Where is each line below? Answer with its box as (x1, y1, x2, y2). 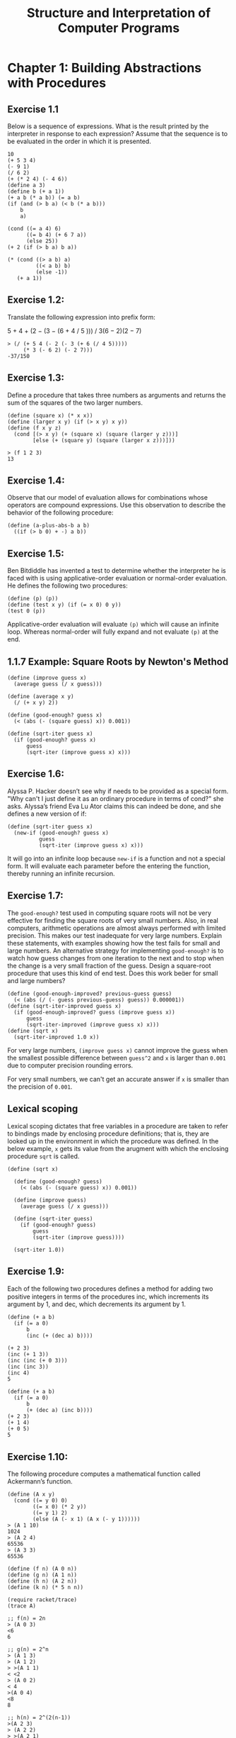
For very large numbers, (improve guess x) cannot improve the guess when (7, 1045, 228, 1054)
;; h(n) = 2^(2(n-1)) (7, 1714, 71, 1722)
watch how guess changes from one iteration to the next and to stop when (7, 953, 224, 962)
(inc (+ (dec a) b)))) (25, 1333, 93, 1340)
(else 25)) (25, 237, 59, 245)
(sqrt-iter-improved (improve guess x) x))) (25, 1021, 160, 1028)
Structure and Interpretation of (26, 5, 211, 21)
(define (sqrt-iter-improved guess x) (7, 1002, 122, 1009)
